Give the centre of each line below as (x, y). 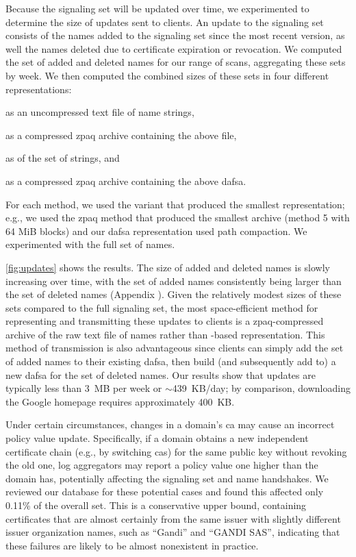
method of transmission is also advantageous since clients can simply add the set (175, 348)
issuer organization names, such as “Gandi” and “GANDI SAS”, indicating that (173, 532)
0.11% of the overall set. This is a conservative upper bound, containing (156, 505)
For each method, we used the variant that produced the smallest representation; (175, 204)
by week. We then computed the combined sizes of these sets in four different (167, 75)
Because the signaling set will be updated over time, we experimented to (157, 8)
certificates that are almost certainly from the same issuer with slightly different (173, 518)
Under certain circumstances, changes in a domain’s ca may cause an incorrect (170, 424)
